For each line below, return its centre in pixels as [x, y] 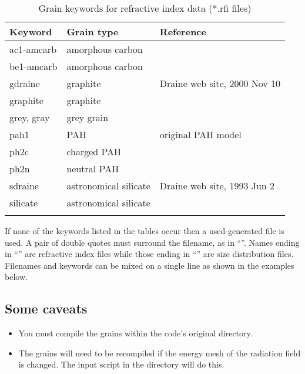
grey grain [88, 117]
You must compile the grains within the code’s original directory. [135, 333]
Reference [183, 31]
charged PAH [94, 151]
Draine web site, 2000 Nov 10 [220, 83]
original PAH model [200, 134]
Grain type [93, 31]
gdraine [25, 83]
